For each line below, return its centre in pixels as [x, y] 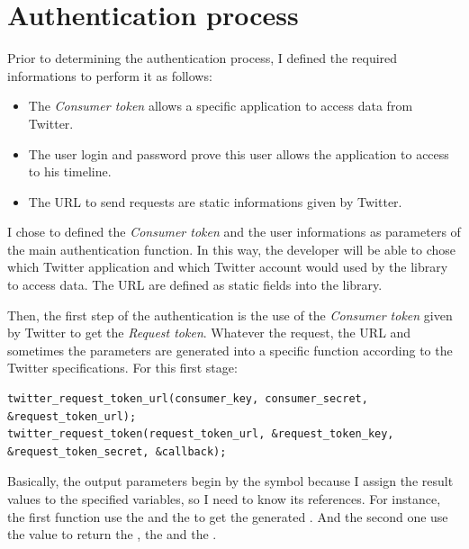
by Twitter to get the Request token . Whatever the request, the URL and [209, 333]
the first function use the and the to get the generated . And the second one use [228, 516]
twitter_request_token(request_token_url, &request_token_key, [201, 434]
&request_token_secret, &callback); [117, 451]
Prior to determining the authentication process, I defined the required [203, 58]
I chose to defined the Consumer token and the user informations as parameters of [234, 232]
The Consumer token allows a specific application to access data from [221, 106]
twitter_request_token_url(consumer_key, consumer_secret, [188, 399]
